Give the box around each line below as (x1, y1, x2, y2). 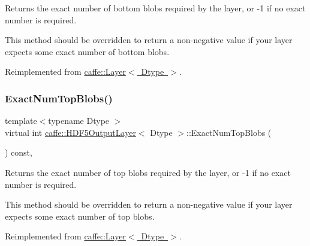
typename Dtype (48, 114, 110, 127)
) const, (5, 146, 32, 159)
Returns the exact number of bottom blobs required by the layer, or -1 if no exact (5, 2, 306, 14)
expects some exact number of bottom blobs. (5, 45, 170, 57)
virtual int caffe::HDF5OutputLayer (5, 126, 136, 138)
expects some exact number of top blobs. (5, 209, 155, 222)
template (5, 114, 37, 127)
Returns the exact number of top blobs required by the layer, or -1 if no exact (5, 166, 291, 178)
